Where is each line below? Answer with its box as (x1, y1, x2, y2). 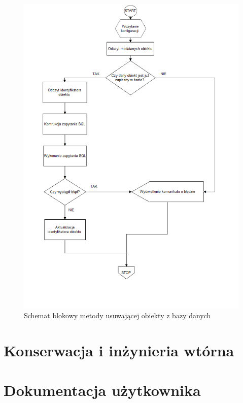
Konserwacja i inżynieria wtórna (4, 340, 234, 361)
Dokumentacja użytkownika (4, 380, 201, 400)
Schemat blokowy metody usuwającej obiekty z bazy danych (24, 310, 211, 321)
